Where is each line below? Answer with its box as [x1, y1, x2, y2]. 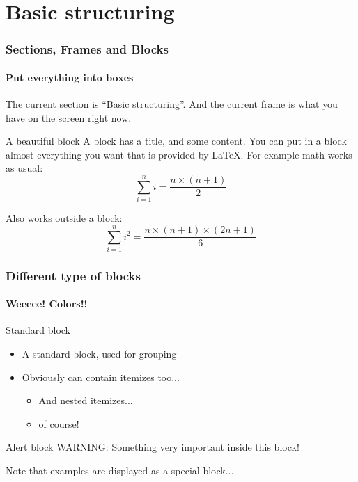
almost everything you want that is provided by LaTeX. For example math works [6, 147, 352, 161]
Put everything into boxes [6, 70, 134, 84]
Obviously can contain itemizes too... [22, 369, 180, 384]
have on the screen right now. [6, 110, 132, 124]
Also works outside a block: [6, 211, 123, 225]
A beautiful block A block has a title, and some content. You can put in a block [6, 134, 347, 148]
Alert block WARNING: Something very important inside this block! [6, 440, 299, 454]
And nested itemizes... [38, 393, 133, 408]
